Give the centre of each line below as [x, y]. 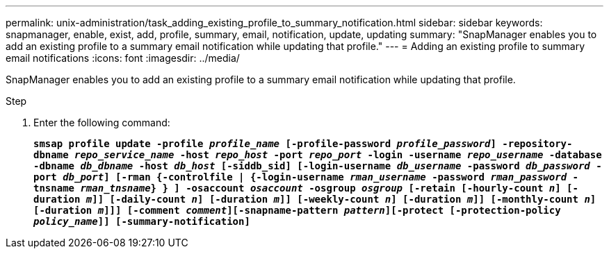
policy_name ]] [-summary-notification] [142, 221]
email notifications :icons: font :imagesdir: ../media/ [123, 58]
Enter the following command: [102, 122]
